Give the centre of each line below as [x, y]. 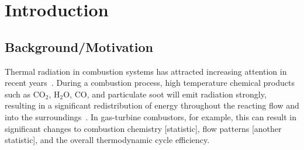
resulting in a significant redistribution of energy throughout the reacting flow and [152, 105]
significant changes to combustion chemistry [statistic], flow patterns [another [143, 128]
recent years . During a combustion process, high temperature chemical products [150, 83]
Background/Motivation [79, 46]
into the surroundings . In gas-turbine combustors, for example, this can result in [151, 116]
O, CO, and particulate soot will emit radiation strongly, [165, 94]
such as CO [25, 94]
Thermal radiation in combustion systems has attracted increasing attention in [146, 71]
